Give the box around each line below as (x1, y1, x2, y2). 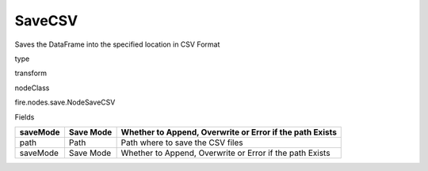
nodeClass (14, 83, 50, 93)
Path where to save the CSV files (120, 137, 243, 148)
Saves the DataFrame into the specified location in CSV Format (14, 40, 220, 49)
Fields (14, 112, 35, 122)
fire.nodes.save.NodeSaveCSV (14, 97, 116, 107)
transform (14, 68, 48, 78)
